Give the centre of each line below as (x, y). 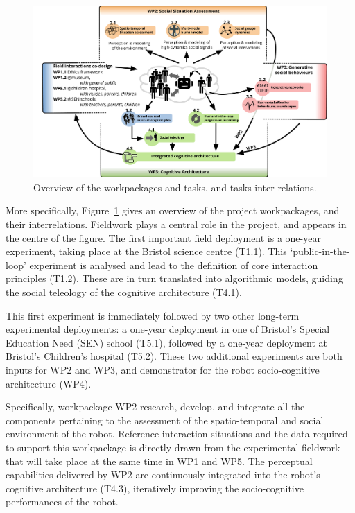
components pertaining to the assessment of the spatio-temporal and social (165, 420)
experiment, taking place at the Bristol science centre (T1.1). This (146, 251)
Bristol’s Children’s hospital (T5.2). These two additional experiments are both (174, 356)
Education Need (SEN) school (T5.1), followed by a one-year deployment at (167, 342)
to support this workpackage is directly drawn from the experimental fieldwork (173, 447)
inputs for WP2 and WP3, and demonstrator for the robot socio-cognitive (163, 369)
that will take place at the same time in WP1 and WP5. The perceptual (159, 461)
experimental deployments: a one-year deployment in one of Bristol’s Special (168, 329)
